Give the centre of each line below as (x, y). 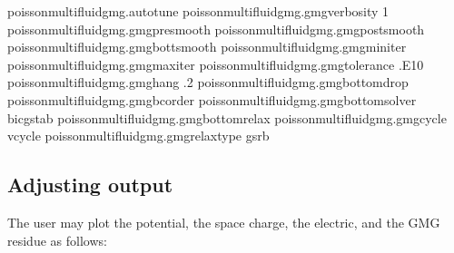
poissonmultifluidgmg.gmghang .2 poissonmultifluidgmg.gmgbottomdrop (208, 82)
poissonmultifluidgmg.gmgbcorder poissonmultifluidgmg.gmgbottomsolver (212, 99)
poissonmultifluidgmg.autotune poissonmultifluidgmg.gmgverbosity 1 (198, 11)
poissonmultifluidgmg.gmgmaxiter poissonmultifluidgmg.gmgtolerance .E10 (216, 64)
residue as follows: (57, 240)
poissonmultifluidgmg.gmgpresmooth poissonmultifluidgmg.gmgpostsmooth (216, 29)
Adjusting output (90, 185)
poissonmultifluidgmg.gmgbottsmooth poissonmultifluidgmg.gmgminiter (207, 47)
